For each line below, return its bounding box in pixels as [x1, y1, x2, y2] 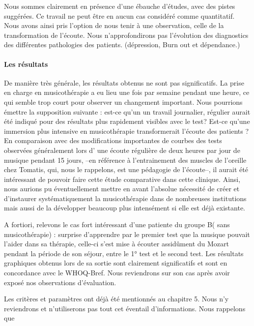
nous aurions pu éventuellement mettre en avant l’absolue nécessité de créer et [4, 183, 240, 194]
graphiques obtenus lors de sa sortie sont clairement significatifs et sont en [4, 258, 227, 268]
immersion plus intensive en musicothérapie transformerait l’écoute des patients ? [4, 125, 249, 136]
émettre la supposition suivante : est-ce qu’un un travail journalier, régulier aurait [4, 106, 251, 117]
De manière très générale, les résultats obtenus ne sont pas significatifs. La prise [4, 77, 244, 88]
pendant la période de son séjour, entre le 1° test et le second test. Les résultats [4, 248, 244, 258]
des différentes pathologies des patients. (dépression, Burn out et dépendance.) [4, 39, 240, 50]
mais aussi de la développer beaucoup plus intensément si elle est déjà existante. [4, 203, 245, 213]
